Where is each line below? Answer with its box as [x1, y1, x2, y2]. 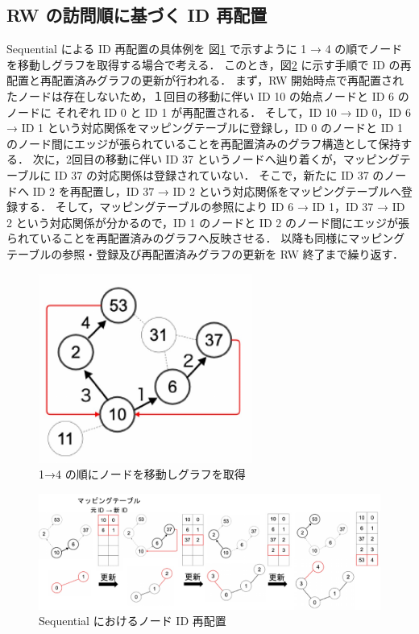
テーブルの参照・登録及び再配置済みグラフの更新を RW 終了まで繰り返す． [6, 245, 404, 262]
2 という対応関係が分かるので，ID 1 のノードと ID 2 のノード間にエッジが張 [6, 213, 409, 230]
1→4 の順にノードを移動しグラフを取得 [39, 466, 246, 483]
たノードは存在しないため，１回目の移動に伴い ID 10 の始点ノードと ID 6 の [6, 87, 409, 104]
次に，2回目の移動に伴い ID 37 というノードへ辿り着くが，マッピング [32, 151, 400, 168]
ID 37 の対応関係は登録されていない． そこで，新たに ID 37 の [54, 166, 384, 183]
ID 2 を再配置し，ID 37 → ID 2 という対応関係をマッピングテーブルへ [32, 182, 401, 199]
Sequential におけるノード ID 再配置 [39, 612, 226, 629]
